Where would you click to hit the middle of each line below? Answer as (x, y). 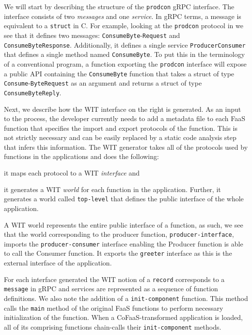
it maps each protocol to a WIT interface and (72, 173)
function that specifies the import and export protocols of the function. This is (121, 128)
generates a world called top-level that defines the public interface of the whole (124, 199)
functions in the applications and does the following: (81, 156)
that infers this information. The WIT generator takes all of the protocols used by (126, 147)
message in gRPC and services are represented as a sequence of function (111, 289)
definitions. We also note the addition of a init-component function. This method (126, 298)
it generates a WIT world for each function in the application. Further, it (112, 189)
